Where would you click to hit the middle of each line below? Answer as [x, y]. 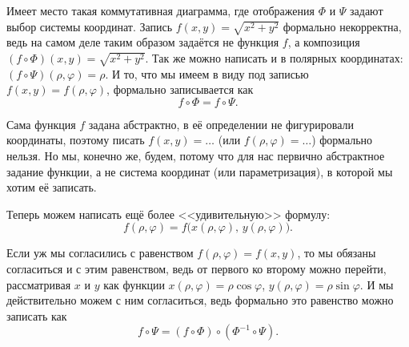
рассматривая [39, 284]
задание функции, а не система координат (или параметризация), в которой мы [200, 171]
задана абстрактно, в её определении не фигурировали [221, 124]
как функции [134, 284]
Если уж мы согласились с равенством [100, 253]
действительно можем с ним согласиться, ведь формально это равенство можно [200, 300]
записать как [37, 315]
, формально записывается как [180, 89]
